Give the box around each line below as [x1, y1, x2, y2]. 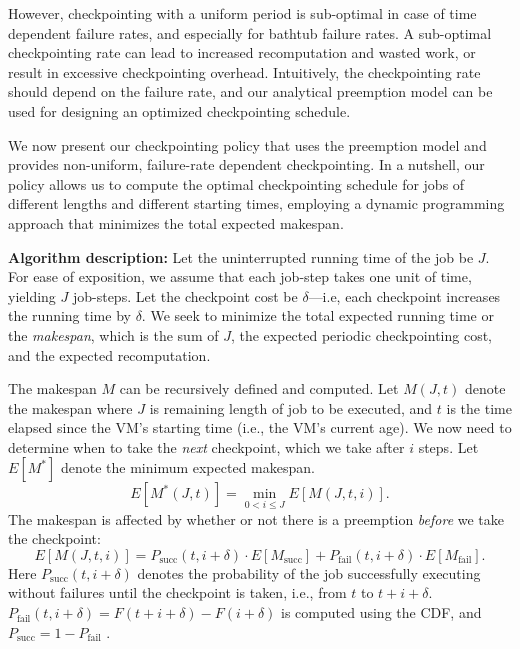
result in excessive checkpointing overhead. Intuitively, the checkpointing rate [8, 61, 481, 82]
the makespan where [8, 397, 133, 418]
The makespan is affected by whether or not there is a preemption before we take [8, 508, 505, 529]
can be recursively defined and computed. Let [119, 378, 399, 399]
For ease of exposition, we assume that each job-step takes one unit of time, [8, 266, 472, 287]
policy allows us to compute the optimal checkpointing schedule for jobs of [8, 173, 465, 194]
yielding [8, 285, 56, 306]
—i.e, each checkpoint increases [308, 285, 501, 306]
